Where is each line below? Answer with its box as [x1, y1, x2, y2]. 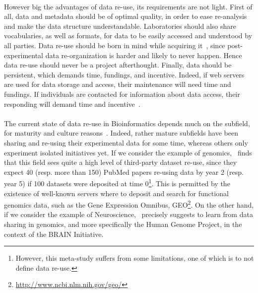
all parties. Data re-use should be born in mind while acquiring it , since [4, 40, 225, 50]
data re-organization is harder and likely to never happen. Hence [45, 50, 242, 60]
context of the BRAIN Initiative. [4, 228, 104, 239]
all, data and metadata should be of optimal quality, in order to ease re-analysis [4, 11, 247, 21]
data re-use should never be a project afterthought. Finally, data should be [4, 60, 232, 70]
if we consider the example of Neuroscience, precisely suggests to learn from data [4, 209, 253, 220]
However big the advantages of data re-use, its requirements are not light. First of [4, 1, 253, 11]
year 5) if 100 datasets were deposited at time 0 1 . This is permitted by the [4, 177, 230, 188]
